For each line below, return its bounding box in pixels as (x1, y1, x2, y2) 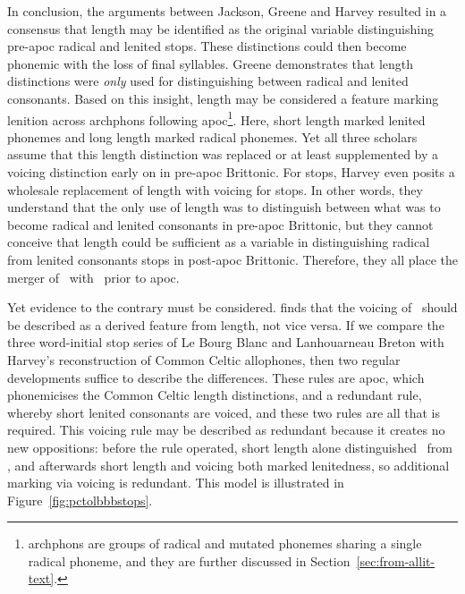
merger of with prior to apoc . (7, 267, 180, 286)
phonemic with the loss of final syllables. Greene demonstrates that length (7, 54, 414, 72)
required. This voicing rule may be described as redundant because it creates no (7, 420, 445, 439)
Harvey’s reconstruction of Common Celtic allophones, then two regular (7, 350, 401, 369)
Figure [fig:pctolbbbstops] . (7, 490, 153, 509)
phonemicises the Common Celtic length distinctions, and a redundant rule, (7, 386, 422, 404)
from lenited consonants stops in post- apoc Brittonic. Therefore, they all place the (7, 250, 458, 268)
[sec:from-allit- (356, 551, 435, 570)
